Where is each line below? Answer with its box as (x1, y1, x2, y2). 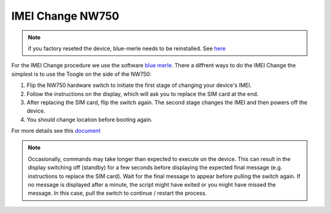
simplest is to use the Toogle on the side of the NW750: (11, 70, 151, 78)
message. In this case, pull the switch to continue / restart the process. (28, 190, 207, 197)
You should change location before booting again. (26, 116, 153, 123)
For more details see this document (11, 127, 101, 135)
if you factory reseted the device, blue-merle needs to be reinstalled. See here (28, 45, 226, 52)
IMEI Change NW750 (11, 9, 120, 23)
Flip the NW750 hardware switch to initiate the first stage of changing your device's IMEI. (26, 81, 252, 89)
